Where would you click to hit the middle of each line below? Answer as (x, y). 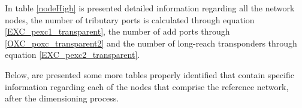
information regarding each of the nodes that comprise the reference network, (147, 86)
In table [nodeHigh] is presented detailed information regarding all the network (150, 8)
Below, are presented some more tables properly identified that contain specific (150, 74)
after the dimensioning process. (62, 98)
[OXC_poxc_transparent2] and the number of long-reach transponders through (151, 43)
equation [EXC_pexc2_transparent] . (73, 55)
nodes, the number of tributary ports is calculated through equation (130, 19)
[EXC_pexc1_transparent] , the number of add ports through (117, 31)
